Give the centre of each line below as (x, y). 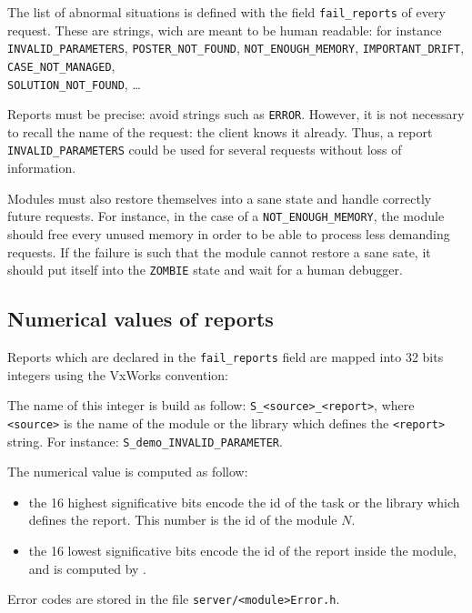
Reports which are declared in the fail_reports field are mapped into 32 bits (226, 357)
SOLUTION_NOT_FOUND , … (74, 83)
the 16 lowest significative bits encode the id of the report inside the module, (242, 551)
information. (42, 168)
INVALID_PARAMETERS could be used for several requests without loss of (205, 150)
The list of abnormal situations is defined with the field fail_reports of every (226, 12)
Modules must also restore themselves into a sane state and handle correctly (220, 198)
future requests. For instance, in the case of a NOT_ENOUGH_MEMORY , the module (226, 216)
